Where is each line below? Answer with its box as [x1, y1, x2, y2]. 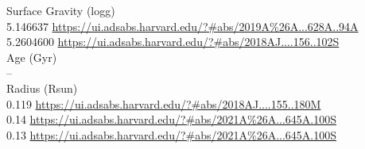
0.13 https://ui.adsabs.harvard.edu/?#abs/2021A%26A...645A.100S [6, 126, 337, 143]
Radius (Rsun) [6, 79, 78, 96]
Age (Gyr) [6, 48, 57, 65]
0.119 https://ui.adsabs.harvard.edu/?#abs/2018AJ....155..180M [6, 95, 321, 112]
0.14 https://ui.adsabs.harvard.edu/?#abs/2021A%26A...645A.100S [6, 111, 337, 128]
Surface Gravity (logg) [6, 2, 115, 18]
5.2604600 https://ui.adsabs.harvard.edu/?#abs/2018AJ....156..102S [6, 33, 340, 50]
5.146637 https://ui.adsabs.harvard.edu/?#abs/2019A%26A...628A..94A [6, 17, 359, 34]
